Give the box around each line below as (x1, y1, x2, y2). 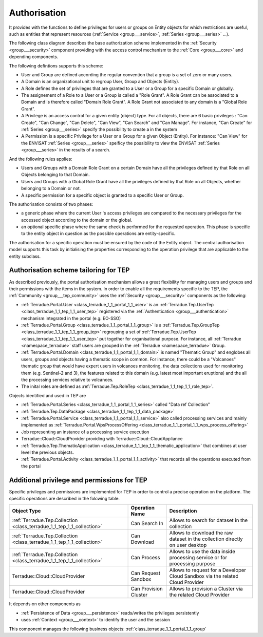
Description (169, 508, 197, 514)
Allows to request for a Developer (169, 567, 246, 573)
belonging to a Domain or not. (21, 186, 81, 191)
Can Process (131, 554, 160, 561)
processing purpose (169, 560, 216, 567)
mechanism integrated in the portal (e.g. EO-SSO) (21, 315, 121, 321)
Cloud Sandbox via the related (169, 573, 239, 580)
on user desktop (169, 542, 207, 549)
